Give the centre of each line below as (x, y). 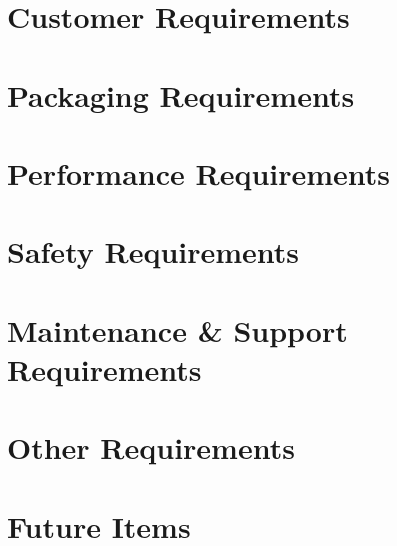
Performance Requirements (199, 172)
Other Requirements (151, 447)
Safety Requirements (153, 251)
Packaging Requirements (181, 94)
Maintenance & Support (177, 329)
